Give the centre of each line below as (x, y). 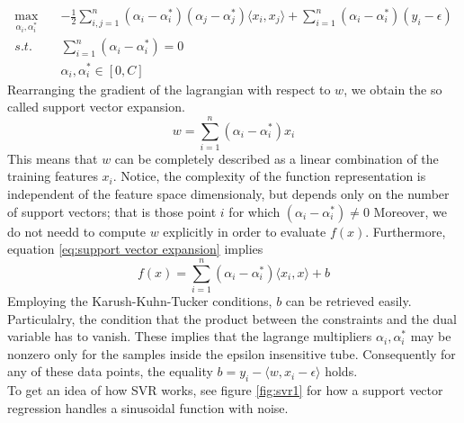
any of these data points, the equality (110, 371)
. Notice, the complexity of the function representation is (269, 176)
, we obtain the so (393, 89)
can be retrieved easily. (348, 300)
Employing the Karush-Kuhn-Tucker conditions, (140, 300)
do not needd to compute (76, 231)
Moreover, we (410, 211)
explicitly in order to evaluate (245, 231)
